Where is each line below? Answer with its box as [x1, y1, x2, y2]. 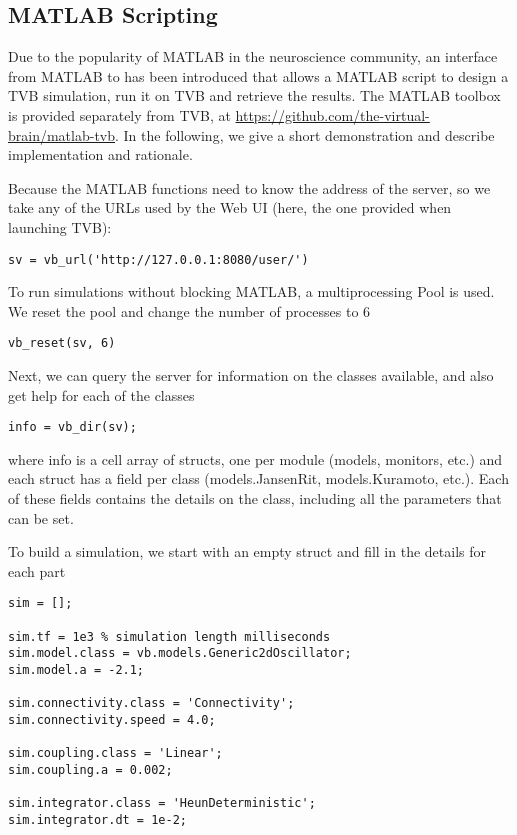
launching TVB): [8, 216, 112, 237]
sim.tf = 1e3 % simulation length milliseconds [8, 629, 331, 644]
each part [8, 560, 66, 581]
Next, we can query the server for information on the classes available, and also [8, 365, 494, 386]
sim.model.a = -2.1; [8, 663, 145, 678]
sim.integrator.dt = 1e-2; [8, 812, 187, 827]
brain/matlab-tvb [8, 124, 116, 145]
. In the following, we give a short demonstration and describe [115, 124, 495, 145]
